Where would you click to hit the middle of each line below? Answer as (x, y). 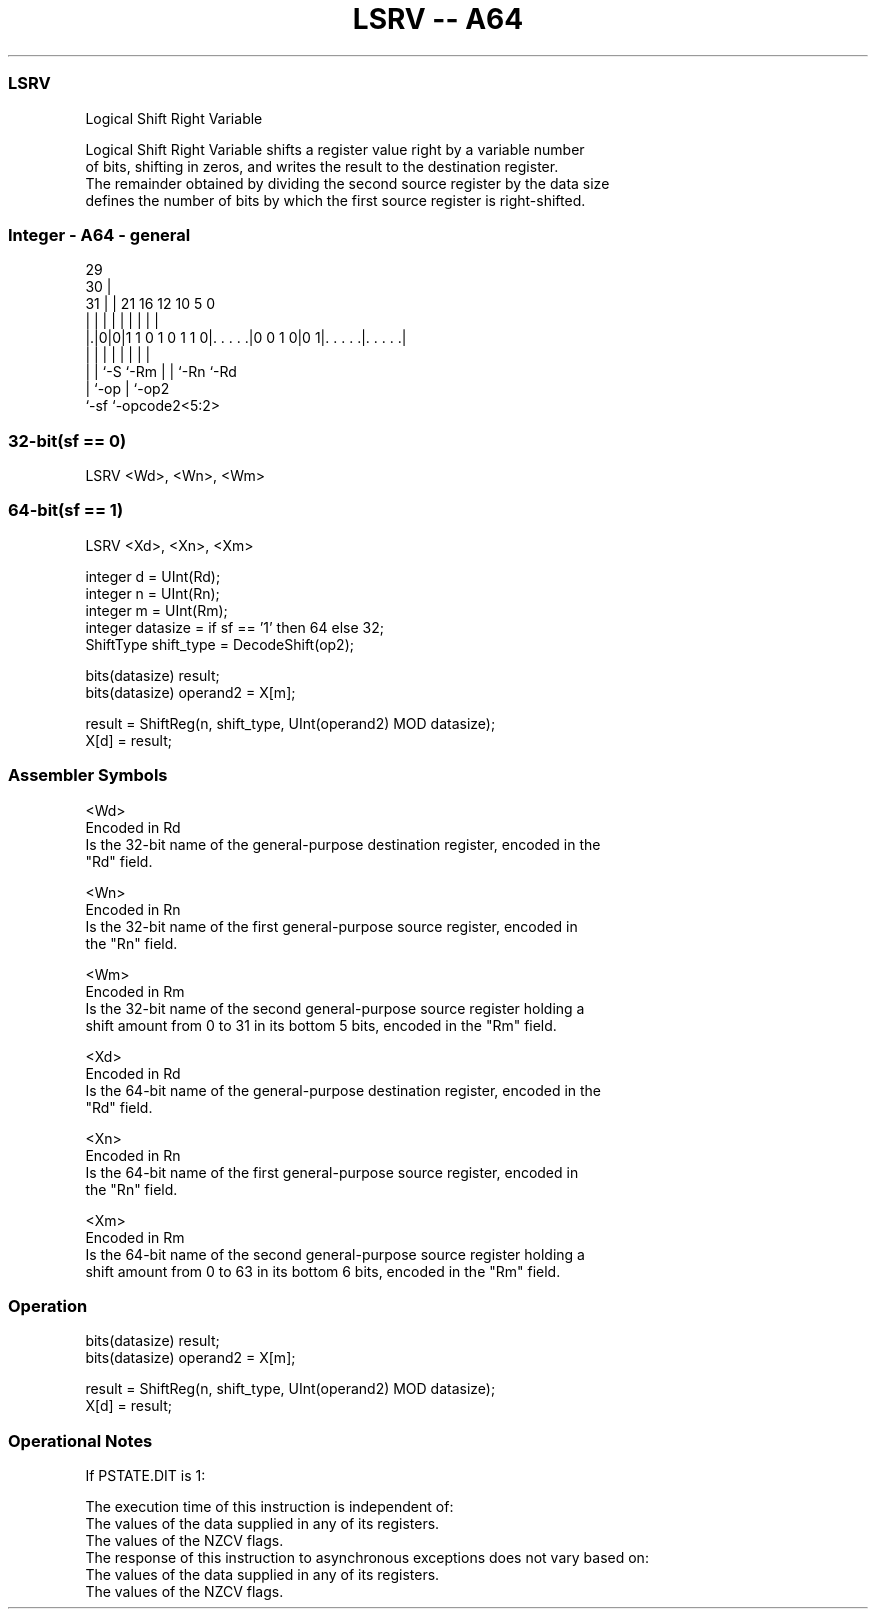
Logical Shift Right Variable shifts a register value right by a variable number (335, 149)
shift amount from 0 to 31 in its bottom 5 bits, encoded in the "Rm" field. (321, 1025)
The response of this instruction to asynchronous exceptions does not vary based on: (367, 1557)
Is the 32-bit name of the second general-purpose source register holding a (335, 1008)
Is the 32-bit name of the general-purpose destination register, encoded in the (343, 844)
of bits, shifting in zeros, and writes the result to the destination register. (322, 166)
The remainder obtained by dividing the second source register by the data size (347, 183)
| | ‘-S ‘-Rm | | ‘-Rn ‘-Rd (161, 372)
